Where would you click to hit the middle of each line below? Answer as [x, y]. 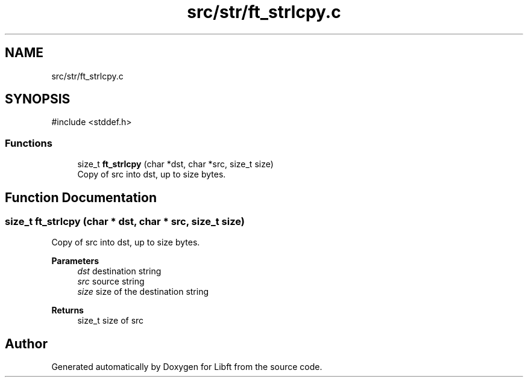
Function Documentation [81, 197]
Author [26, 343]
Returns [68, 310]
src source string [111, 282]
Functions [29, 143]
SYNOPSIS [38, 99]
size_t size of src [111, 321]
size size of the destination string [143, 292]
